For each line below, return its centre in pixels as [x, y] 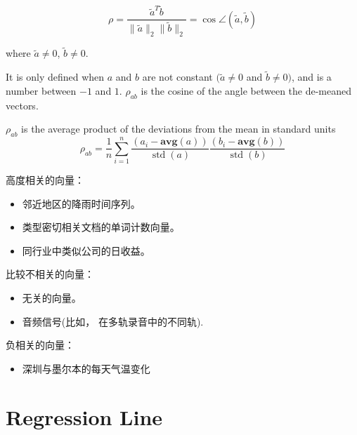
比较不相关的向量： [50, 274]
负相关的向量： [40, 345]
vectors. [22, 105]
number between [41, 90]
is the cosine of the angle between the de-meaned [246, 90]
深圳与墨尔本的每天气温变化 [86, 368]
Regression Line [84, 416]
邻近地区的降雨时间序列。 [81, 203]
